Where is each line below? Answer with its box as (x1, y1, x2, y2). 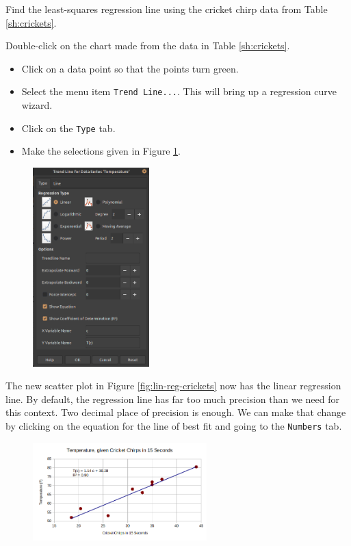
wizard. (21, 98, 53, 112)
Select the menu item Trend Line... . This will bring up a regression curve (21, 84, 337, 99)
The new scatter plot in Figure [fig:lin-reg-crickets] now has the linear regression (5, 378, 341, 393)
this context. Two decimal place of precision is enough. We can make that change (5, 405, 346, 419)
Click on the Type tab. (21, 120, 116, 135)
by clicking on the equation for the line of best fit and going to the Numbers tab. (5, 418, 342, 432)
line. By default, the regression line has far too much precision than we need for (5, 391, 339, 406)
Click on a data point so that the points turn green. (21, 61, 239, 75)
